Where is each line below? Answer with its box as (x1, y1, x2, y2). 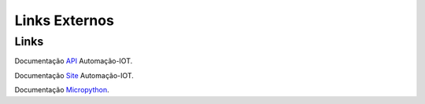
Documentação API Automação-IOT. (14, 56, 133, 66)
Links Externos (14, 12, 114, 29)
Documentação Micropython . (14, 85, 109, 95)
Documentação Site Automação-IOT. (14, 70, 134, 80)
